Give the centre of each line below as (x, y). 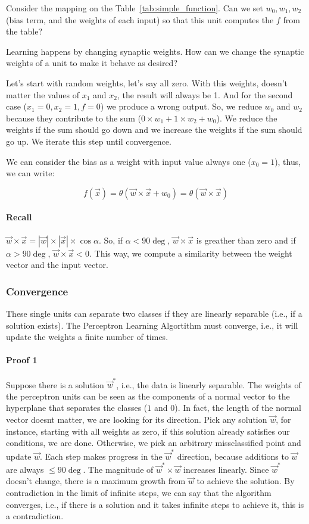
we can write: (30, 173)
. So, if (111, 240)
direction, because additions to (233, 456)
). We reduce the (247, 118)
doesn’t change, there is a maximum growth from (96, 481)
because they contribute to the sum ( (74, 118)
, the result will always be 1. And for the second (205, 94)
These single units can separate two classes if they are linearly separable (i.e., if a (154, 313)
